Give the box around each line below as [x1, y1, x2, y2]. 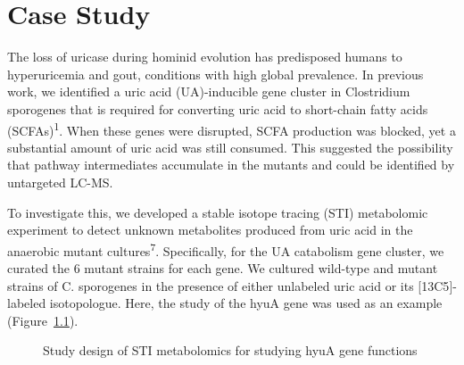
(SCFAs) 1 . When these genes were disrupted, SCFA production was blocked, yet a [7, 118, 456, 139]
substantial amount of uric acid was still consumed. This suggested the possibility [7, 137, 453, 156]
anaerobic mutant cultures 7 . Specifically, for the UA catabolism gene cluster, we [7, 238, 444, 260]
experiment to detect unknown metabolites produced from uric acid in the [7, 220, 413, 239]
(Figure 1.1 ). [7, 311, 79, 329]
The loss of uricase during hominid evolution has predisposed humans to [7, 47, 402, 66]
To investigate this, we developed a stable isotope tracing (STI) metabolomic [7, 203, 428, 221]
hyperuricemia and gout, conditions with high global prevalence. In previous [7, 64, 424, 83]
